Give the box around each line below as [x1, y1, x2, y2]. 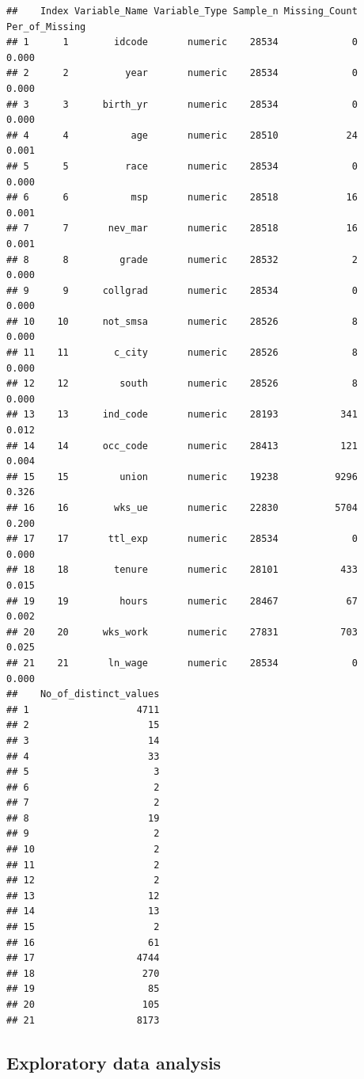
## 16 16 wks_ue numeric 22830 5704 [6, 502, 358, 513]
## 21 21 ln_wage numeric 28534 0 [6, 657, 358, 669]
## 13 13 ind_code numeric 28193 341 [6, 409, 358, 421]
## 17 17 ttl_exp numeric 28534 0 [6, 533, 358, 545]
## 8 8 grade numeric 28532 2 [6, 254, 358, 265]
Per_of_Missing [6, 21, 86, 32]
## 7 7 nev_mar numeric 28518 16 [6, 223, 358, 234]
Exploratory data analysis [6, 1050, 222, 1074]
